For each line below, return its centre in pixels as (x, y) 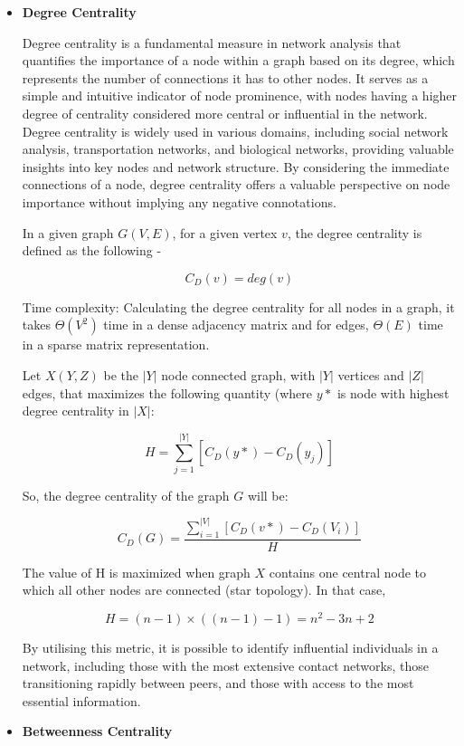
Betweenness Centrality (97, 731)
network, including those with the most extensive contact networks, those (225, 665)
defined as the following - (92, 250)
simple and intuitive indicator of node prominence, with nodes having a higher (240, 96)
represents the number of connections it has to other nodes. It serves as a (225, 77)
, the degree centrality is (355, 232)
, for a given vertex (225, 232)
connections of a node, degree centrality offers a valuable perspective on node (236, 184)
